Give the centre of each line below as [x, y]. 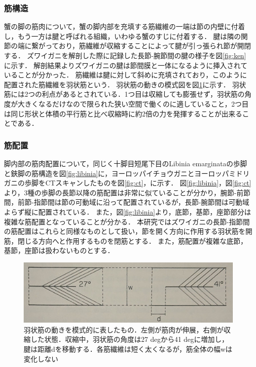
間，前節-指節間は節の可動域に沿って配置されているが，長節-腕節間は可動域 [127, 202]
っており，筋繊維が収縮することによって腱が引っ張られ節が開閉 [148, 46]
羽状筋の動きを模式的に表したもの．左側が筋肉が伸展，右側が [124, 329]
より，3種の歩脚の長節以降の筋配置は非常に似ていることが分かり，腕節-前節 [127, 192]
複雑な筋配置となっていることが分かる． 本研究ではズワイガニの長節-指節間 [127, 221]
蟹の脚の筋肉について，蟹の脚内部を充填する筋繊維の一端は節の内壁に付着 [125, 26]
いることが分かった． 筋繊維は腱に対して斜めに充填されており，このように [126, 75]
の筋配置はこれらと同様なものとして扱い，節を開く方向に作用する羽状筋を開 [128, 231]
